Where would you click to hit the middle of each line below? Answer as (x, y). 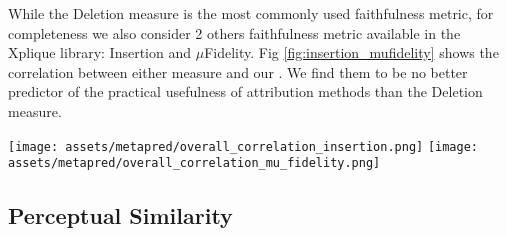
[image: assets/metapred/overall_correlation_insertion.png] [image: (243, 146)
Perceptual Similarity (120, 215)
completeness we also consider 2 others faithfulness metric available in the (234, 32)
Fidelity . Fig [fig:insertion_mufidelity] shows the (351, 52)
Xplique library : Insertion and (100, 52)
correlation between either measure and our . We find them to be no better (238, 71)
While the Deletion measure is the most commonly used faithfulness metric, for (251, 13)
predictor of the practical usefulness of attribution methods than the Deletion (245, 91)
